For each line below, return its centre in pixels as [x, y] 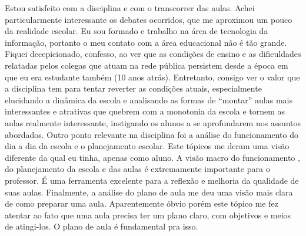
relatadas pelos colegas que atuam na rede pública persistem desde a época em [147, 65]
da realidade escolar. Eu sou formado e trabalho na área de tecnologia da [137, 31]
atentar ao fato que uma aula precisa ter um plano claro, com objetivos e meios [148, 215]
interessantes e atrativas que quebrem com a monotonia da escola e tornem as [145, 111]
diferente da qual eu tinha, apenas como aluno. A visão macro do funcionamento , [152, 157]
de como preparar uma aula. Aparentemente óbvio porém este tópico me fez [142, 203]
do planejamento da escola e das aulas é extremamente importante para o [137, 169]
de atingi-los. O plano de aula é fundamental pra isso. [102, 226]
